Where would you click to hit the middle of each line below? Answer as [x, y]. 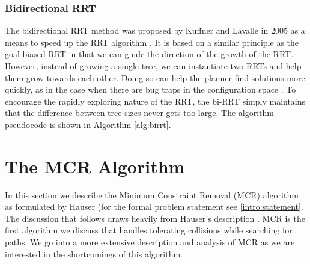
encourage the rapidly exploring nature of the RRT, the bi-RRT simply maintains [155, 101]
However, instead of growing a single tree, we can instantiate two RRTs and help [153, 66]
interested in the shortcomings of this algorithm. [94, 253]
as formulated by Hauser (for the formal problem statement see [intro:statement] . [154, 207]
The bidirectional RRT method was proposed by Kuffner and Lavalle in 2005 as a [155, 30]
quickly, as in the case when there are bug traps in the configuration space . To [150, 89]
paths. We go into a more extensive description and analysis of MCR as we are [150, 242]
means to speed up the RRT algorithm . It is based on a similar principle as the [152, 42]
